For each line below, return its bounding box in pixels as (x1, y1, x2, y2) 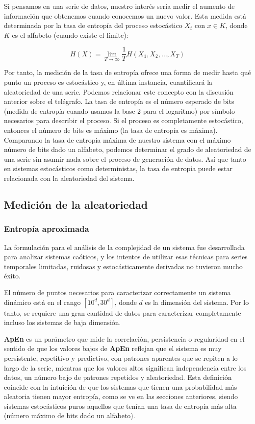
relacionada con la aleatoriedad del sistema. (4, 173, 135, 183)
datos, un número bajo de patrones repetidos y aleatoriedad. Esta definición (4, 372, 232, 382)
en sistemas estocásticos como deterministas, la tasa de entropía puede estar (4, 163, 232, 174)
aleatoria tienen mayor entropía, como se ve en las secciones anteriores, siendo (4, 391, 238, 401)
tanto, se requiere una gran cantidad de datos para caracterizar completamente (4, 307, 241, 318)
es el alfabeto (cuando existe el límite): (12, 29, 128, 40)
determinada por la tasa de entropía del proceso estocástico (4, 20, 182, 30)
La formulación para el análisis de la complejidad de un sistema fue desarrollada (4, 242, 245, 252)
